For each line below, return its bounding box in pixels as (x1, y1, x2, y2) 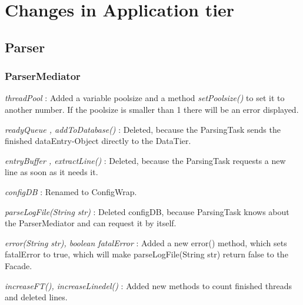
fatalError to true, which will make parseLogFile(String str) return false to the (5, 248, 288, 260)
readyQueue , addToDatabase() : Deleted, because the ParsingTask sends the (5, 123, 281, 135)
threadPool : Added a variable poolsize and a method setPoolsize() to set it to (5, 92, 285, 104)
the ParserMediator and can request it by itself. (5, 217, 177, 229)
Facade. (5, 259, 32, 272)
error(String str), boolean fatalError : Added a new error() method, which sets (5, 236, 287, 249)
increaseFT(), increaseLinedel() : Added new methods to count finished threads (5, 279, 292, 291)
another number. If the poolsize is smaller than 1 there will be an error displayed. (5, 103, 299, 115)
